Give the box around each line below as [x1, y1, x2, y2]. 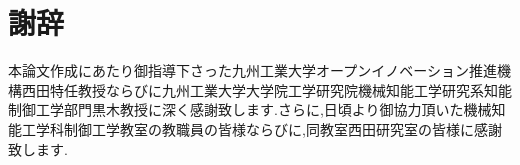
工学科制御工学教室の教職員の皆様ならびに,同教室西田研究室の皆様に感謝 [21, 118, 502, 139]
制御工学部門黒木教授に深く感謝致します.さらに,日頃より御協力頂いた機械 [8, 99, 492, 120]
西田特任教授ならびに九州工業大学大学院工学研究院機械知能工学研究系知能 [21, 79, 512, 100]
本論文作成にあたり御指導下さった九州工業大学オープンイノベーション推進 [8, 60, 497, 81]
